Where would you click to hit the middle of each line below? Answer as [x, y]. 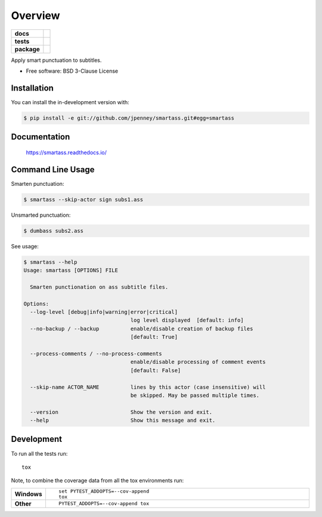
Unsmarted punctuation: [41, 215]
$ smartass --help [50, 262]
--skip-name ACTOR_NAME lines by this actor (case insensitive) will [148, 387]
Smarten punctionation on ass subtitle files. [99, 287]
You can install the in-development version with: [70, 102]
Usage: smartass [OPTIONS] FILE [71, 270]
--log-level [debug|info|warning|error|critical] [104, 312]
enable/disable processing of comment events [198, 362]
